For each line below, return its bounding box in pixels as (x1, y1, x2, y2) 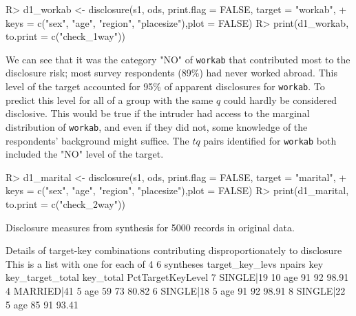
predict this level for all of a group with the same (6, 92, 213, 107)
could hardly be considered (223, 92, 337, 107)
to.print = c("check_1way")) (6, 29, 125, 43)
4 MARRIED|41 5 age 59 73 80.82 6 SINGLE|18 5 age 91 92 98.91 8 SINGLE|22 (6, 283, 346, 297)
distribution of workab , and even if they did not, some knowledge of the (6, 119, 308, 134)
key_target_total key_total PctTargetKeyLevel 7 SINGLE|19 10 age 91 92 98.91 (6, 270, 349, 284)
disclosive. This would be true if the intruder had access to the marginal (6, 106, 310, 120)
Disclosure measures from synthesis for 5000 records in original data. (6, 220, 295, 234)
